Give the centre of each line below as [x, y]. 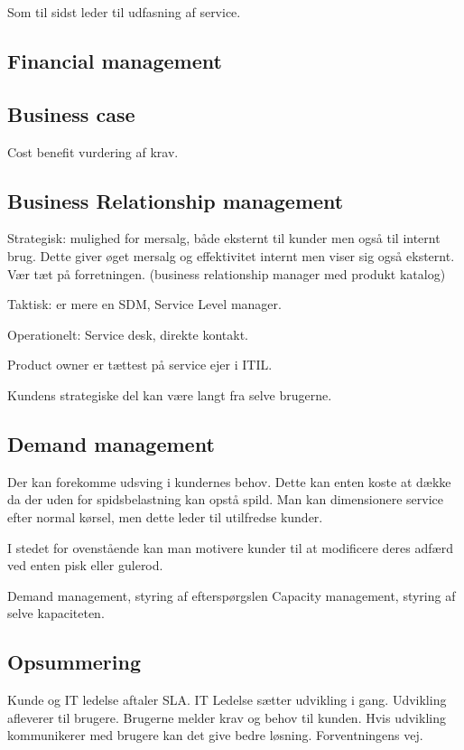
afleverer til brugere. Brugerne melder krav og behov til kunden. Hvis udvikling [227, 717]
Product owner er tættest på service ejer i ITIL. [140, 365]
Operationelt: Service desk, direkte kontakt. [128, 334]
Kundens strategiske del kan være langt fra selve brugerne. [170, 394]
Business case [71, 113]
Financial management [115, 60]
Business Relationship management [176, 200]
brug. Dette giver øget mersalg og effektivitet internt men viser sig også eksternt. [231, 255]
